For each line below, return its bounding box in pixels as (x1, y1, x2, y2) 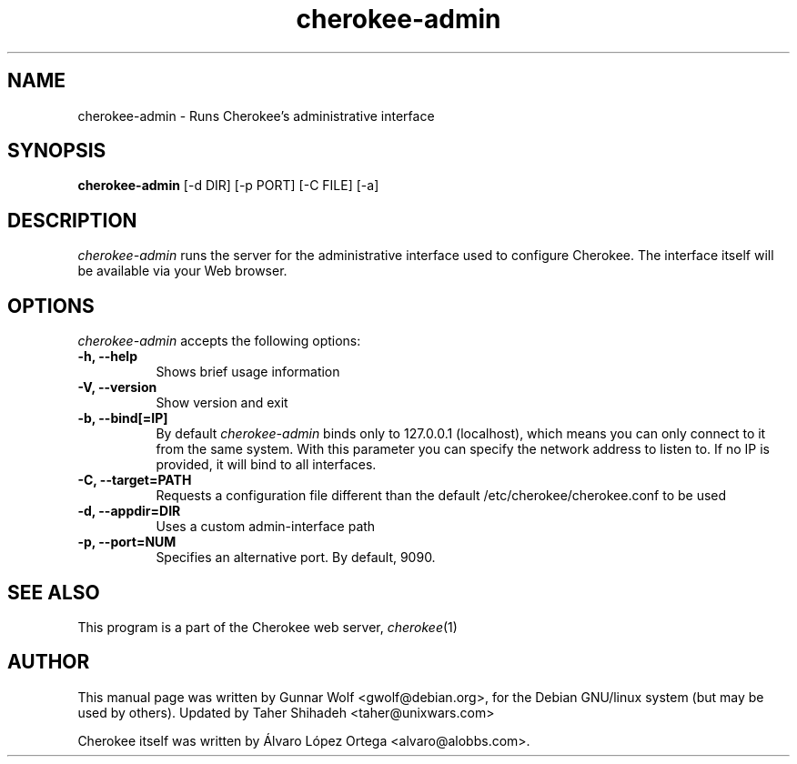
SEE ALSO (7, 580, 100, 604)
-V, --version (77, 379, 157, 396)
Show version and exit (156, 395, 288, 411)
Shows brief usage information (156, 364, 340, 380)
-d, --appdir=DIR (77, 503, 181, 519)
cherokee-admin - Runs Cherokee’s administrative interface (77, 107, 435, 124)
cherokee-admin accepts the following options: (77, 333, 361, 349)
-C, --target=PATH (77, 472, 192, 488)
